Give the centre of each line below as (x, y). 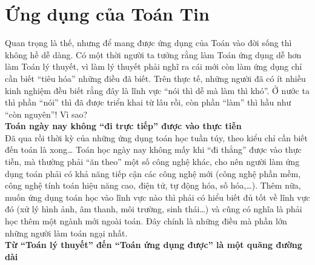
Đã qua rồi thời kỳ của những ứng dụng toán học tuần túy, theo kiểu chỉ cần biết (157, 137)
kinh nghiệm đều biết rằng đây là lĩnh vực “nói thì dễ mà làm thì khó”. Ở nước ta (157, 90)
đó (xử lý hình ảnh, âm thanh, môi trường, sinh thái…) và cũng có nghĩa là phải (154, 209)
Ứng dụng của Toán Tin (107, 14)
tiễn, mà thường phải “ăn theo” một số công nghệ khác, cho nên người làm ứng (152, 162)
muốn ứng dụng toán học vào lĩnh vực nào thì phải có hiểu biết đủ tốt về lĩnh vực (157, 197)
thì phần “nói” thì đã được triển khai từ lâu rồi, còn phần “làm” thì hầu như (148, 102)
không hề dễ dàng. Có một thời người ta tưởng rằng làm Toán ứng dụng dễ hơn (153, 54)
